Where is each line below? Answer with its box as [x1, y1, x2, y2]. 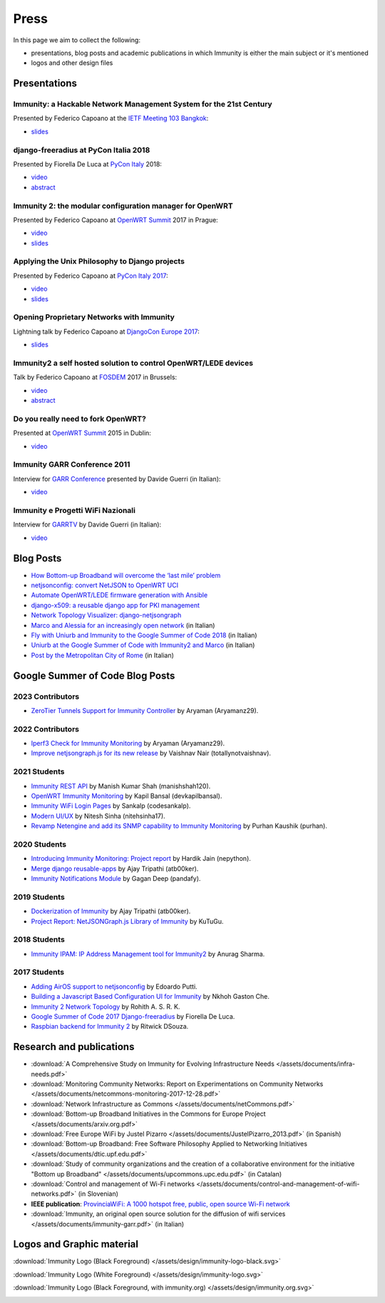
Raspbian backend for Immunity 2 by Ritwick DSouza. [31, 1022, 189, 1031]
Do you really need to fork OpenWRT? [13, 414, 146, 424]
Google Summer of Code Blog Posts [13, 669, 175, 682]
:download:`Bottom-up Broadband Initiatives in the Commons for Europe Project [31, 1109, 267, 1118]
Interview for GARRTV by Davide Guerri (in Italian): [13, 520, 162, 529]
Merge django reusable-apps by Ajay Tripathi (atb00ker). [31, 864, 199, 873]
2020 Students [13, 839, 67, 849]
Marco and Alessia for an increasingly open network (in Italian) [31, 621, 215, 629]
